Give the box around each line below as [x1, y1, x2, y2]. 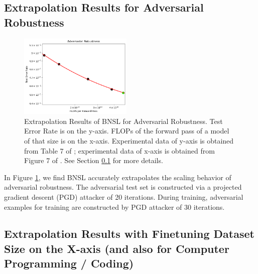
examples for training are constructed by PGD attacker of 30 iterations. [4, 201, 225, 212]
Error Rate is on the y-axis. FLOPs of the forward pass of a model [24, 125, 229, 136]
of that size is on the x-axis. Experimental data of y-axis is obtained [24, 135, 234, 146]
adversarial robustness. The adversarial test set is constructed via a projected [4, 182, 242, 192]
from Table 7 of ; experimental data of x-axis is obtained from [24, 145, 215, 156]
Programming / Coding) [4, 255, 134, 271]
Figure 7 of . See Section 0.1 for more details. [24, 155, 163, 166]
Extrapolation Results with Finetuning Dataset [4, 226, 254, 241]
